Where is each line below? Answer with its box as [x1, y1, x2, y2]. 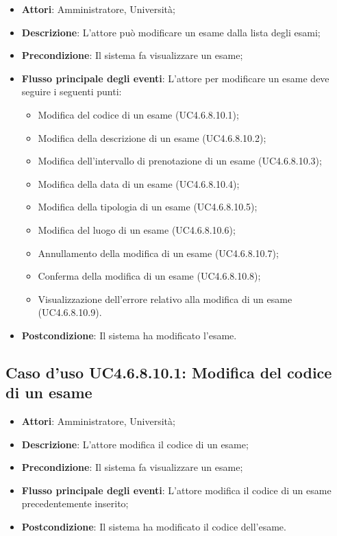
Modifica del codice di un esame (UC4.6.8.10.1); [38, 107, 239, 121]
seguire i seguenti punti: [21, 84, 122, 99]
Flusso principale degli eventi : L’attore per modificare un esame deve [21, 71, 329, 85]
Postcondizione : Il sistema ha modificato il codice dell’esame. [21, 520, 286, 534]
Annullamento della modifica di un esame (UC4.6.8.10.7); [38, 245, 279, 260]
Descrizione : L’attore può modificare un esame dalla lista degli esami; [21, 25, 321, 39]
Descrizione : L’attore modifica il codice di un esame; [21, 437, 249, 451]
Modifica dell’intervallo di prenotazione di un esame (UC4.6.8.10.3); [38, 154, 322, 168]
